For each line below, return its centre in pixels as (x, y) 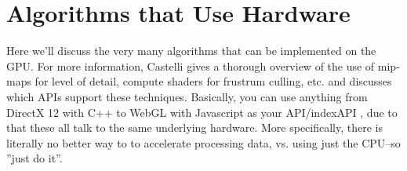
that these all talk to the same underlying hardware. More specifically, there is (195, 127)
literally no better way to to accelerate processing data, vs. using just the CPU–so (203, 142)
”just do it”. (35, 158)
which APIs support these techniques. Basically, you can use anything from (187, 96)
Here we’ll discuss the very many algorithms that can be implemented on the (191, 51)
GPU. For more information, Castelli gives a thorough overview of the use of (191, 65)
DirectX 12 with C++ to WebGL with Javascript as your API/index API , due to (202, 112)
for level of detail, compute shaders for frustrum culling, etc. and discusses (213, 81)
